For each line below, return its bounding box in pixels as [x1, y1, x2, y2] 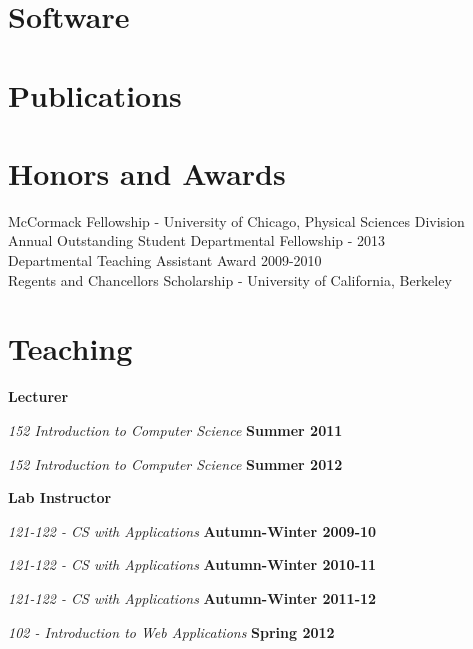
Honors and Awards [8, 152, 286, 193]
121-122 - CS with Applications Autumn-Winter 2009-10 [8, 520, 377, 541]
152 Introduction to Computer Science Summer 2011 [8, 419, 343, 440]
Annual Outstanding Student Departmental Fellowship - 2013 [8, 230, 386, 251]
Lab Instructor [8, 487, 112, 508]
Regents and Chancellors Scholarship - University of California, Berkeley [8, 269, 452, 290]
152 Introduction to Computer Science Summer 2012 [8, 453, 343, 474]
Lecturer [8, 386, 69, 407]
